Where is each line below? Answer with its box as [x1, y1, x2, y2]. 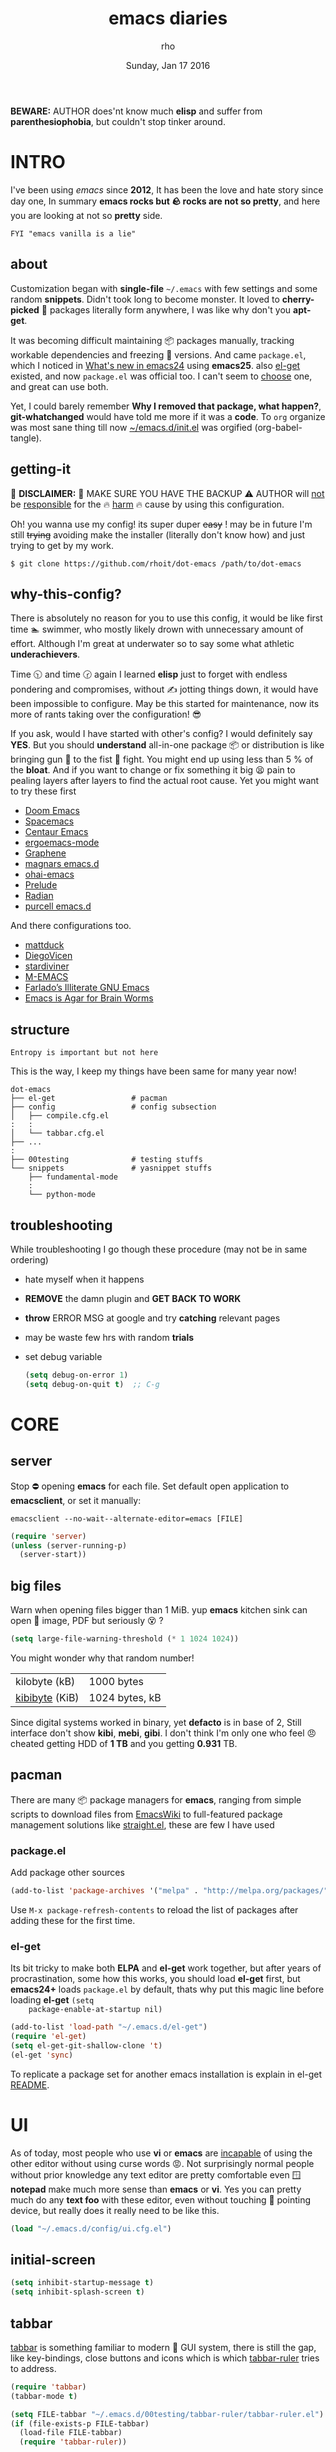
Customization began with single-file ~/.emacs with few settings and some [10, 282, 318, 294]
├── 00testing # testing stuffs [10, 1155, 203, 1165]
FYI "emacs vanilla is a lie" [10, 228, 137, 239]
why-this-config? [10, 585, 122, 602]
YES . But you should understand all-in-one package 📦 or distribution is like [10, 739, 325, 751]
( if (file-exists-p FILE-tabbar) [10, 2418, 150, 2429]
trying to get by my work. [10, 539, 114, 551]
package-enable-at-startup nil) [28, 2005, 163, 2015]
